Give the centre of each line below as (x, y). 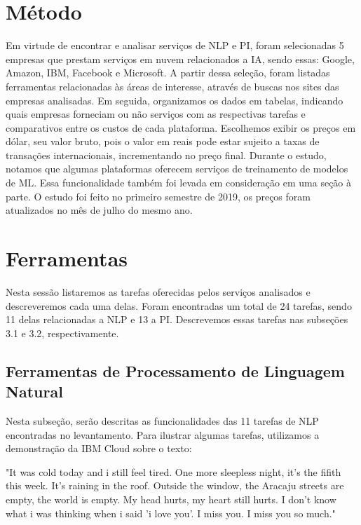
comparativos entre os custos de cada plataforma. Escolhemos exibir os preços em (181, 127)
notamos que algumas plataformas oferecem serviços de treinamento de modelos (177, 169)
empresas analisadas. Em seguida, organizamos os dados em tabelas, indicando (175, 100)
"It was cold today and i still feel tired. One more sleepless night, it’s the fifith (173, 471)
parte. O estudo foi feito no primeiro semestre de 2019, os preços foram (158, 196)
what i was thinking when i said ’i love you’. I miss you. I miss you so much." (171, 513)
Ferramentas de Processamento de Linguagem (175, 370)
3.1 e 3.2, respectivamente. (62, 333)
